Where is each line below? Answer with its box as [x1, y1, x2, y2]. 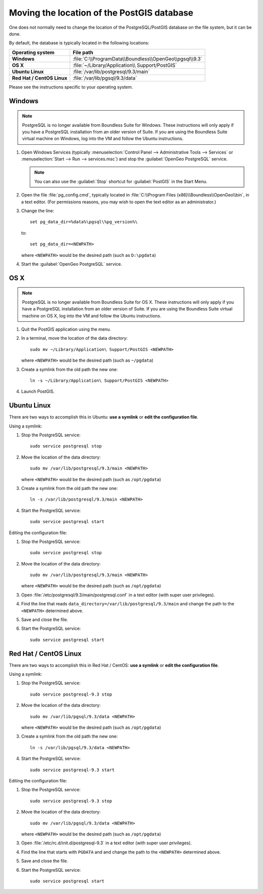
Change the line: [21, 208, 55, 214]
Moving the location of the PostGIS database [9, 7, 193, 18]
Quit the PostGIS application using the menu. [21, 326, 112, 332]
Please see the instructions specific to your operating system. [9, 84, 133, 90]
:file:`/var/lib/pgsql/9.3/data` [73, 75, 137, 81]
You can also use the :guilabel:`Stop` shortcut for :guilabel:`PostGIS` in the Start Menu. [34, 178, 207, 184]
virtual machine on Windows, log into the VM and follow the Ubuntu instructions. [22, 136, 184, 141]
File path [73, 49, 94, 56]
